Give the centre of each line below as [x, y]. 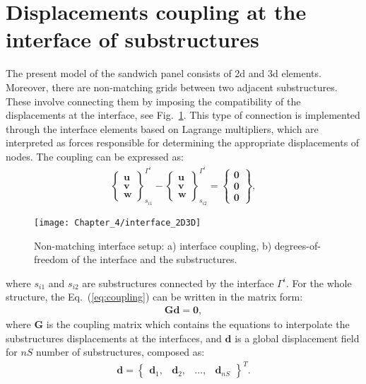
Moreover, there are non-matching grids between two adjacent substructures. [172, 87]
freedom [51, 259]
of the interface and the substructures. [154, 259]
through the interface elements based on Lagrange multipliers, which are [162, 128]
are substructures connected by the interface [178, 283]
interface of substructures [132, 39]
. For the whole [319, 283]
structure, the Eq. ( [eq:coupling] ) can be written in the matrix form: [154, 297]
